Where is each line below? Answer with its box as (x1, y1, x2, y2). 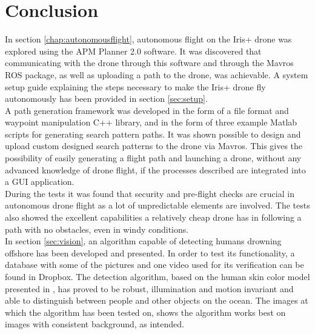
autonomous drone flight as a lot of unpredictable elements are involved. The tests (5, 199, 310, 212)
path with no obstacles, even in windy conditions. (5, 222, 189, 235)
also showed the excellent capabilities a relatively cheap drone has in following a (5, 211, 302, 224)
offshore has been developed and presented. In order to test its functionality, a (5, 246, 295, 259)
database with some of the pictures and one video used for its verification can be (5, 258, 304, 271)
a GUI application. (5, 175, 75, 188)
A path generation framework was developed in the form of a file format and (5, 104, 289, 116)
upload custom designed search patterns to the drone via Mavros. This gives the (5, 139, 303, 152)
